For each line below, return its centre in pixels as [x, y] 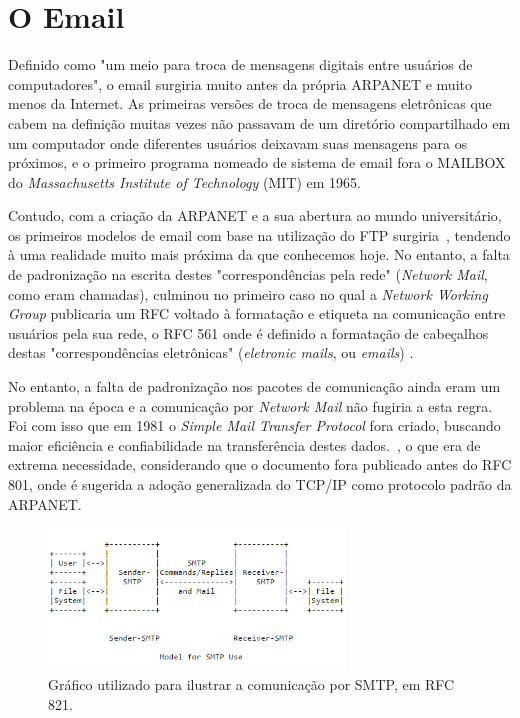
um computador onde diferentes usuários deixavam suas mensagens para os [238, 142]
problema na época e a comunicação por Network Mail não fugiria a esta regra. [250, 405]
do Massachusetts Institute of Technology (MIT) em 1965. [184, 181]
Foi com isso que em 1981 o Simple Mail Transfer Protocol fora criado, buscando [254, 425]
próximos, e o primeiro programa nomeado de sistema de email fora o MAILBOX [257, 162]
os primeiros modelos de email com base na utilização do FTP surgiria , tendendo [259, 234]
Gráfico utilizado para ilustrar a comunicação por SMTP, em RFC [251, 683]
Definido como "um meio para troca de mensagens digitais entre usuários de [240, 64]
